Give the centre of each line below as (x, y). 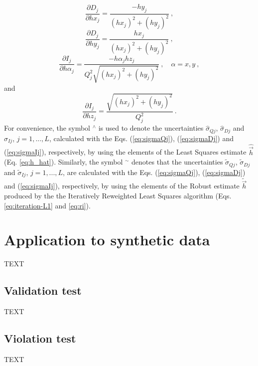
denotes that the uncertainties (177, 162)
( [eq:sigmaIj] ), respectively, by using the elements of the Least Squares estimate (125, 152)
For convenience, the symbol (47, 128)
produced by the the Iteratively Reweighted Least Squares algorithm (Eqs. (118, 196)
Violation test (40, 338)
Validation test (43, 290)
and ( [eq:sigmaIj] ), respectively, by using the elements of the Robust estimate (122, 186)
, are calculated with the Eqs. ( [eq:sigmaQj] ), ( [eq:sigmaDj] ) (154, 172)
